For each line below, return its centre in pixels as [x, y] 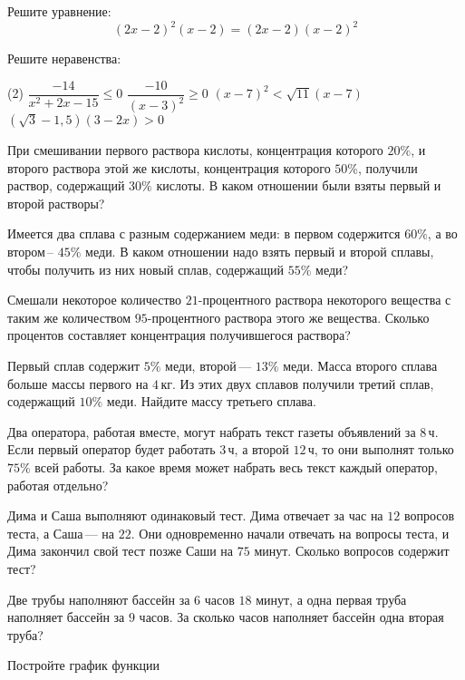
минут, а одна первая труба [331, 599]
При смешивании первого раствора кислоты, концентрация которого [195, 150]
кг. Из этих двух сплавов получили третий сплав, [297, 383]
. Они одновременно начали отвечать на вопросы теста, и [290, 533]
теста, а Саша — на [61, 533]
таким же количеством [69, 317]
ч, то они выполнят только [381, 449]
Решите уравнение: [59, 11]
